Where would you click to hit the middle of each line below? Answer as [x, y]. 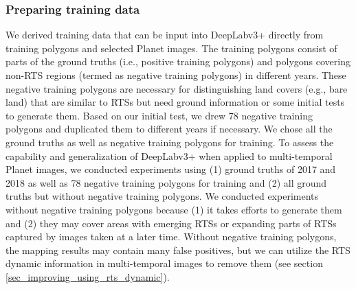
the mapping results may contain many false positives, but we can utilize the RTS [178, 250]
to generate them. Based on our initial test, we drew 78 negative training [159, 115]
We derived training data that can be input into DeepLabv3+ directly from [165, 35]
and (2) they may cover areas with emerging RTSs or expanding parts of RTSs [171, 223]
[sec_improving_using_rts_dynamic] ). [88, 276]
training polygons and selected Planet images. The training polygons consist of [171, 48]
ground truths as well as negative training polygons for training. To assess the [170, 142]
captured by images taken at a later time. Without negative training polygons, [171, 236]
